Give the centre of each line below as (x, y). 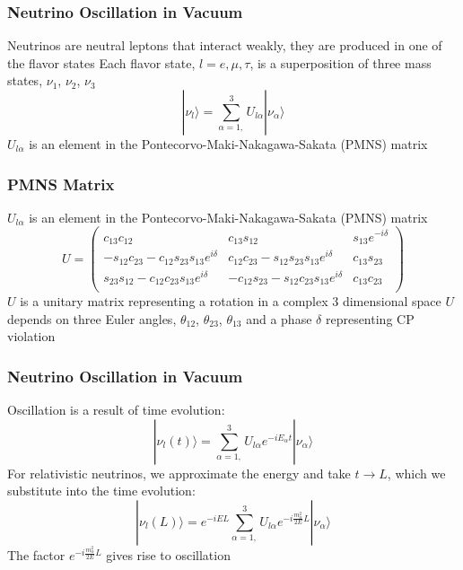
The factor (36, 555)
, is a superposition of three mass (341, 62)
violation (31, 336)
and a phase (279, 318)
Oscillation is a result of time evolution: (116, 410)
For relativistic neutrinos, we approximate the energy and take (179, 473)
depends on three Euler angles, (92, 318)
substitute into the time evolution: (101, 491)
